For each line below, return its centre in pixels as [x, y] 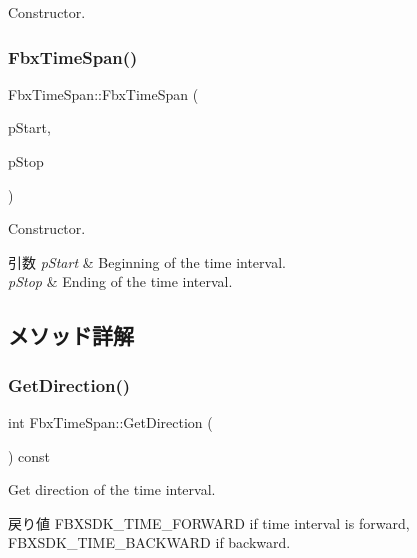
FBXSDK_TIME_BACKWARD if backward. [149, 542]
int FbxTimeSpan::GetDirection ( [110, 421]
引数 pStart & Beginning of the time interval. [147, 261]
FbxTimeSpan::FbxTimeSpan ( [103, 93]
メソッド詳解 [71, 335]
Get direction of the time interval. [112, 489]
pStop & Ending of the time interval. [120, 281]
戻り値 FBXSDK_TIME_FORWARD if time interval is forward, [209, 522]
